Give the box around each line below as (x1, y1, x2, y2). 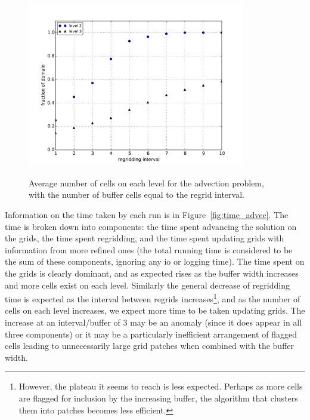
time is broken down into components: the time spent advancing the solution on (5, 220, 297, 232)
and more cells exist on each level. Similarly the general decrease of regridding (5, 278, 290, 291)
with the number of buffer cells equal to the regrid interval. (29, 188, 244, 201)
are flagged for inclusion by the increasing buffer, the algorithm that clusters (18, 392, 298, 404)
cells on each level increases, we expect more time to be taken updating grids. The (5, 304, 305, 317)
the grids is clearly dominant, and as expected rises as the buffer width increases (5, 267, 299, 280)
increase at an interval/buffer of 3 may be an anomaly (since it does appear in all (5, 316, 302, 329)
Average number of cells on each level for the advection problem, (29, 176, 264, 189)
